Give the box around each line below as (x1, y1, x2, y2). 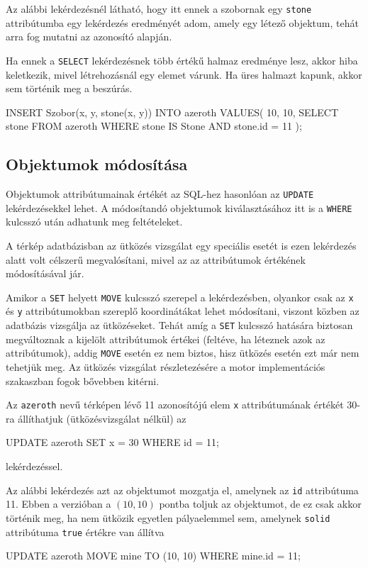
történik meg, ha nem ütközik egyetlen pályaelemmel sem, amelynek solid (6, 510, 330, 525)
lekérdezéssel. (6, 459, 63, 474)
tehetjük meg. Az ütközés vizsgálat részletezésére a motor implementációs (6, 359, 325, 374)
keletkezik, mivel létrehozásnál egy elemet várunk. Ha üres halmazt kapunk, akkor (6, 67, 362, 82)
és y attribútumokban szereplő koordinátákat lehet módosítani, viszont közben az (6, 304, 359, 318)
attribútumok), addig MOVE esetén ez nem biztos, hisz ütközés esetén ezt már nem (6, 345, 359, 360)
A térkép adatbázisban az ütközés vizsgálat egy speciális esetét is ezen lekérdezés (6, 238, 357, 252)
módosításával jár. (6, 266, 84, 281)
